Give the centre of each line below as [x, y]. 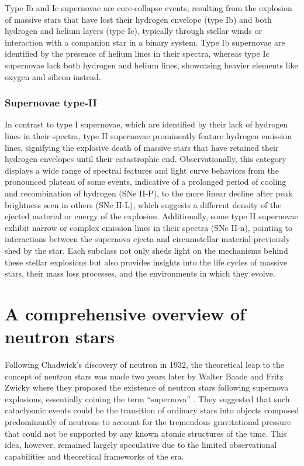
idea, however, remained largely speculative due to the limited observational [141, 445]
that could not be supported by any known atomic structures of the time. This [146, 433]
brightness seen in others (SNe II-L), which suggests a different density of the [143, 204]
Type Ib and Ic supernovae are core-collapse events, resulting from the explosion [148, 8]
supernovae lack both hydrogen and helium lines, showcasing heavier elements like [151, 65]
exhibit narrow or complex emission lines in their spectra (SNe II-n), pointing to [149, 227]
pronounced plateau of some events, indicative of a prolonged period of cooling [146, 182]
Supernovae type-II [51, 103]
